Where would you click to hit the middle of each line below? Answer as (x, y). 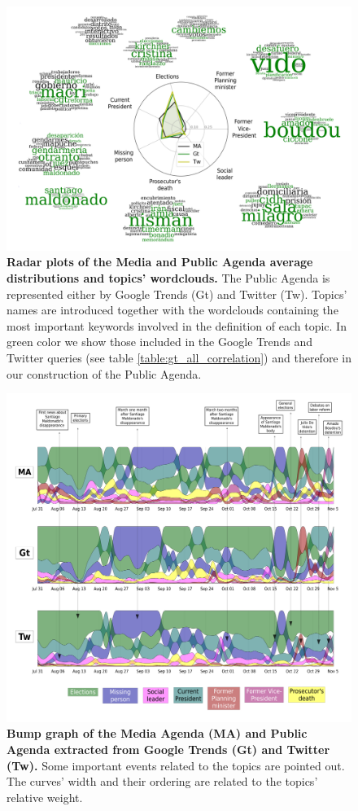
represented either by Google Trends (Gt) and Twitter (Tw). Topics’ (177, 294)
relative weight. (45, 797)
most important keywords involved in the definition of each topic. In (177, 325)
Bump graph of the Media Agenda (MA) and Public (157, 733)
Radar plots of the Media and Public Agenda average (160, 262)
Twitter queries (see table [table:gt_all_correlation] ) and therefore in (179, 357)
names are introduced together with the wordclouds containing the (172, 310)
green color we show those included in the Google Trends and (160, 342)
